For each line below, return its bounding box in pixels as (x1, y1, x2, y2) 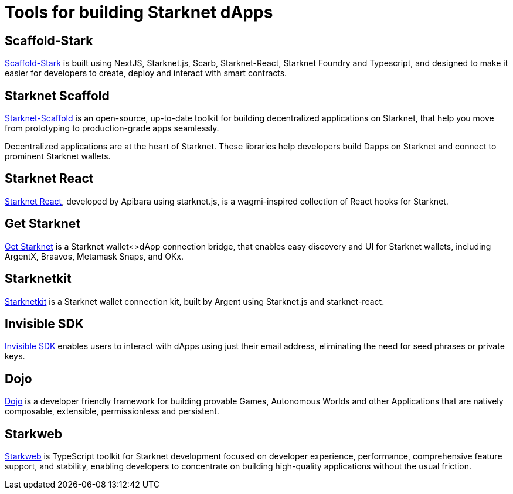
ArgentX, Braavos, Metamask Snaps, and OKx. (5, 251, 184, 261)
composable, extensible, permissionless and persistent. (5, 406, 219, 417)
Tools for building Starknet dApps (5, 2, 273, 22)
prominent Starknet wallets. (5, 151, 111, 162)
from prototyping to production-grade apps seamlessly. (5, 123, 219, 134)
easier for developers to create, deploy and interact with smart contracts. (5, 68, 287, 79)
